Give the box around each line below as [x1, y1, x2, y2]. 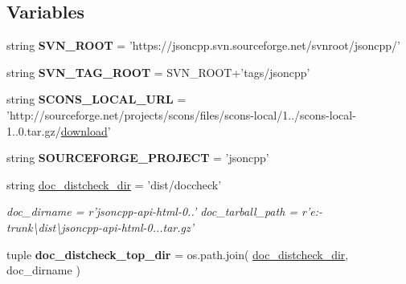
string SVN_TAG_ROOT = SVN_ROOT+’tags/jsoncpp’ [6, 63, 310, 80]
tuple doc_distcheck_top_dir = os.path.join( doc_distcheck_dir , [6, 245, 349, 262]
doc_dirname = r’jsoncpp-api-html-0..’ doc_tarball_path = [6, 203, 298, 220]
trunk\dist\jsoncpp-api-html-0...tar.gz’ [6, 218, 195, 235]
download [60, 122, 108, 139]
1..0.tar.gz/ [6, 122, 61, 139]
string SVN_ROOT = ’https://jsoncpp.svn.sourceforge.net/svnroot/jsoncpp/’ [6, 37, 400, 54]
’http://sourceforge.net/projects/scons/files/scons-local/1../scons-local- [6, 106, 356, 123]
